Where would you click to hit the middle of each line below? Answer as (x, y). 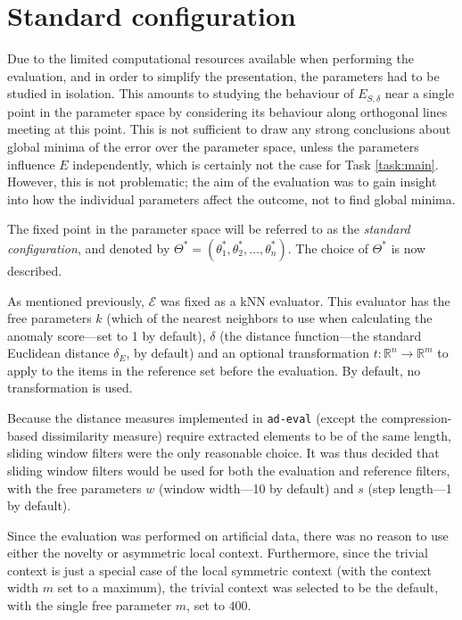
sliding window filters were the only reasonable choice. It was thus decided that (223, 453)
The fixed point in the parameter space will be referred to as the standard (209, 229)
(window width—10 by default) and (256, 488)
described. (35, 270)
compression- (417, 418)
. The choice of (328, 248)
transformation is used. (70, 388)
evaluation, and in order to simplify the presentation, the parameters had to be (223, 75)
